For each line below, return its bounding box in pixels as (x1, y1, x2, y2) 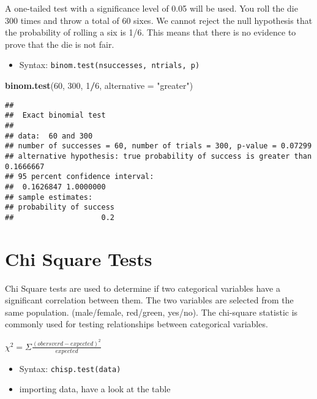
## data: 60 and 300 (5, 131, 93, 140)
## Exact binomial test (5, 111, 106, 120)
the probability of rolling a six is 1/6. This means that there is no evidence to (5, 26, 296, 39)
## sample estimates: (5, 192, 93, 202)
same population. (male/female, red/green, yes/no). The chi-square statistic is (5, 305, 298, 318)
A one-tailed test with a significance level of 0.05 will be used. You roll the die (5, 2, 298, 14)
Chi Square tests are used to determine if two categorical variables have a (5, 281, 281, 294)
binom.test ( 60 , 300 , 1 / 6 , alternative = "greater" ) (5, 79, 193, 92)
